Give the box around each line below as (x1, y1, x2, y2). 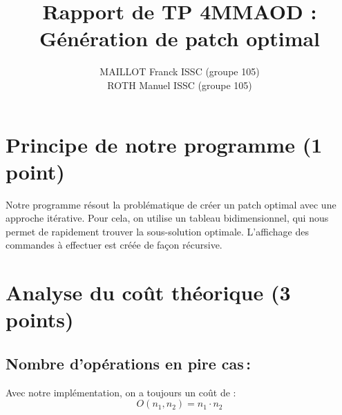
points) (6, 305, 74, 334)
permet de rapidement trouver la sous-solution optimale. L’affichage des (6, 224, 309, 238)
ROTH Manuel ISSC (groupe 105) (107, 77, 252, 92)
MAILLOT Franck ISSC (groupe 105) (99, 64, 260, 79)
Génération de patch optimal (39, 24, 321, 52)
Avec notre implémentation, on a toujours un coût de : (6, 385, 236, 399)
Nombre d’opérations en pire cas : (6, 352, 251, 374)
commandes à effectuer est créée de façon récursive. (6, 238, 222, 252)
